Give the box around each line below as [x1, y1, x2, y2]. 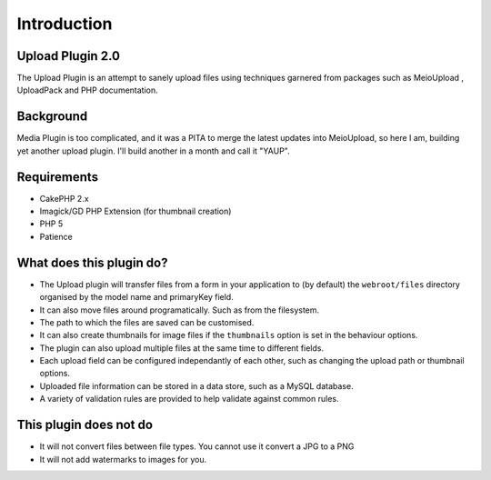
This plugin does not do [16, 417, 154, 433]
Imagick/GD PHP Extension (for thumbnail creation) [39, 205, 232, 217]
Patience [39, 231, 73, 242]
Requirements [16, 169, 99, 185]
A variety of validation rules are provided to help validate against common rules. [39, 394, 339, 405]
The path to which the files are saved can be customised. [39, 316, 255, 327]
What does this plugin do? [16, 255, 168, 270]
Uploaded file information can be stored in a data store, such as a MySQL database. [39, 380, 354, 391]
